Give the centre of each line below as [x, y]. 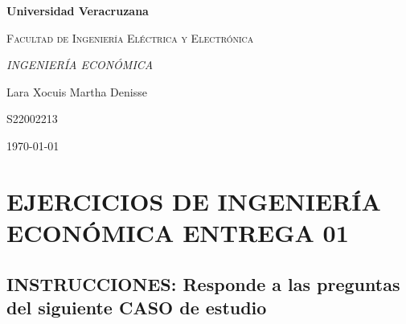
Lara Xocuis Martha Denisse [77, 91]
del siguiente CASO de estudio [137, 307]
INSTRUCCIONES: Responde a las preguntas [203, 283]
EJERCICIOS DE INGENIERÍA [194, 201]
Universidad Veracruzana [78, 10]
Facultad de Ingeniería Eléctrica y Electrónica [130, 37]
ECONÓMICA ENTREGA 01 [178, 232]
